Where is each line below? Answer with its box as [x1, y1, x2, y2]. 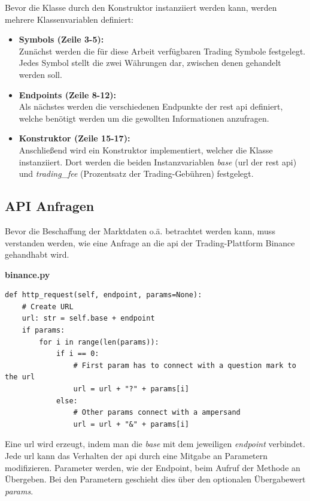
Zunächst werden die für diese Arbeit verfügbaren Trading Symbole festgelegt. [19, 44, 306, 57]
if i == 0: [56, 349, 99, 358]
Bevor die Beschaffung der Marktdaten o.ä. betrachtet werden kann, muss [5, 224, 275, 237]
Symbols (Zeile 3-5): [19, 33, 104, 46]
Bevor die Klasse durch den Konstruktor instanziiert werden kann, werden [5, 1, 277, 13]
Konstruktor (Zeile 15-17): [19, 132, 130, 144]
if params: [22, 326, 65, 335]
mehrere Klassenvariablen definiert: [5, 13, 133, 25]
